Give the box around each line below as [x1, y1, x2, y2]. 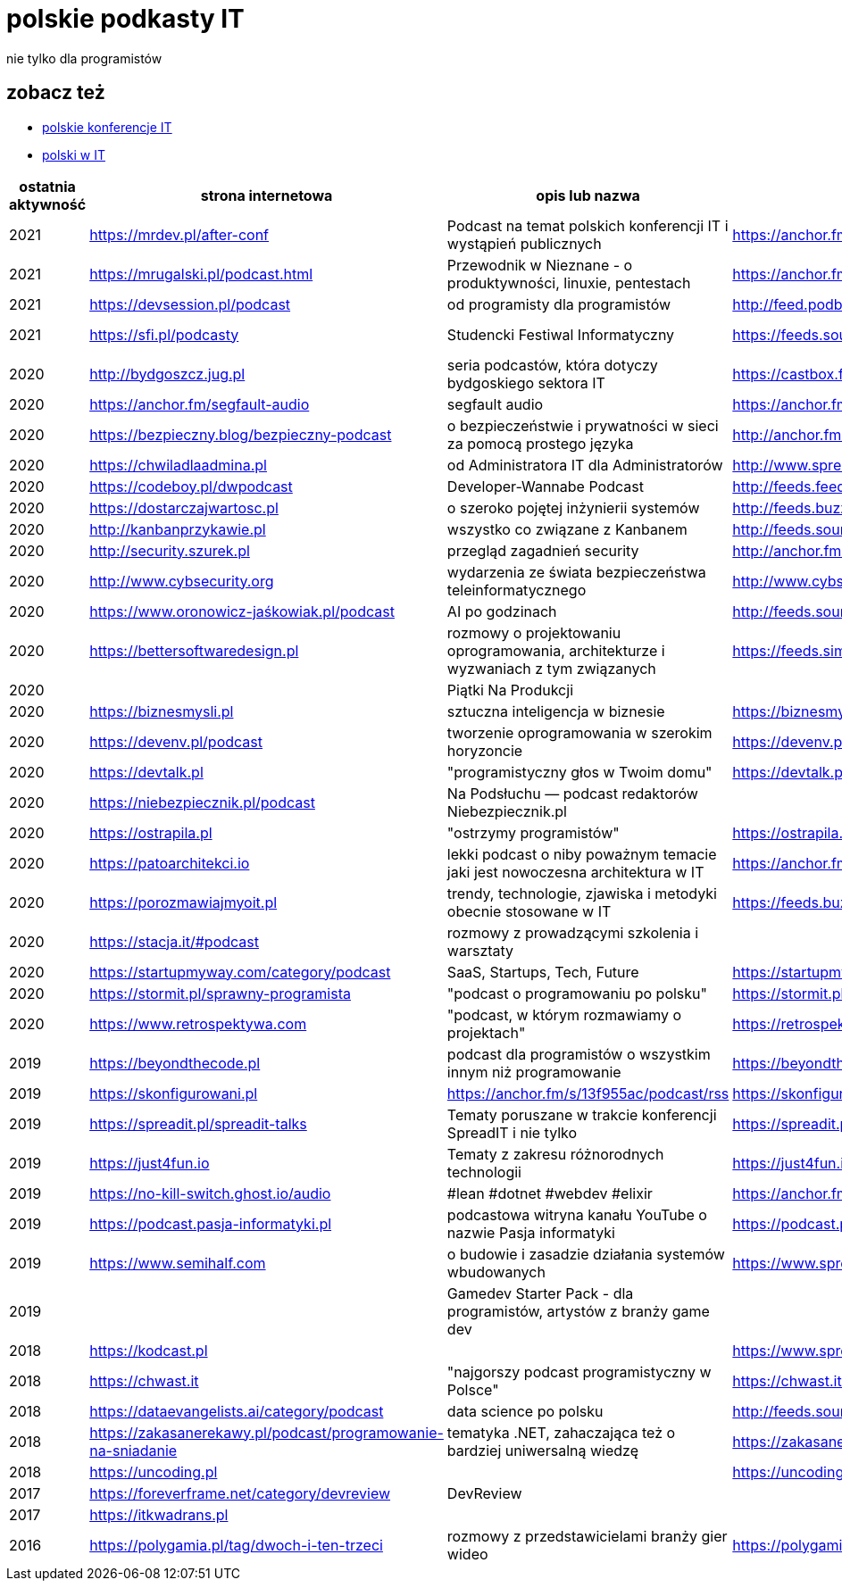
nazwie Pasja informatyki [446, 1223, 615, 1242]
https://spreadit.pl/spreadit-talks [89, 1114, 307, 1133]
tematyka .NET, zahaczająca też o [446, 1423, 676, 1442]
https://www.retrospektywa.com [89, 1014, 307, 1033]
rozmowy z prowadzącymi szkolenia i [446, 923, 699, 942]
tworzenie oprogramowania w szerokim [446, 723, 713, 742]
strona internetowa [200, 186, 333, 204]
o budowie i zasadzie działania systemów [446, 1244, 725, 1263]
